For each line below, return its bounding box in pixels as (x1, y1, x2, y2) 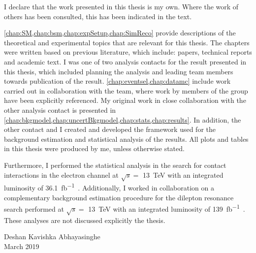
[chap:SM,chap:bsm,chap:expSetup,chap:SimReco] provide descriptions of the (4, 28, 236, 38)
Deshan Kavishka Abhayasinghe (4, 231, 100, 242)
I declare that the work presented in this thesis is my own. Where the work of (4, 1, 239, 11)
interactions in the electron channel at (4, 169, 119, 180)
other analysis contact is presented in (4, 104, 116, 115)
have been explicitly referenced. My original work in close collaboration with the (4, 95, 246, 105)
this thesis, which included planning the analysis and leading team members (4, 66, 233, 76)
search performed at (4, 203, 64, 214)
